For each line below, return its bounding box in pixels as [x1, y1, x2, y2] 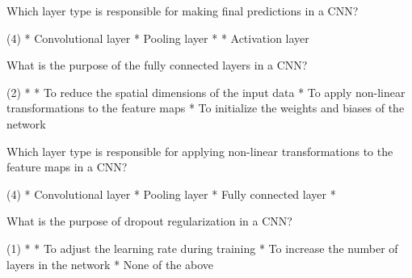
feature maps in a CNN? [6, 158, 128, 175]
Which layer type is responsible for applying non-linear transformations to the [6, 142, 393, 159]
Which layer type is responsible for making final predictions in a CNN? [6, 2, 359, 19]
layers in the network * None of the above [6, 255, 214, 272]
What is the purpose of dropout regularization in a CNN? [6, 213, 292, 230]
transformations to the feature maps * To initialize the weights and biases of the [6, 99, 405, 116]
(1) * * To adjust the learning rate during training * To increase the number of [6, 239, 398, 256]
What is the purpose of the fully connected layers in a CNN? [6, 57, 308, 74]
